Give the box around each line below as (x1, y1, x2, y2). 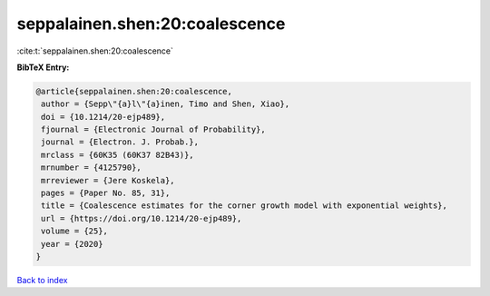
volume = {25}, (41, 226, 109, 236)
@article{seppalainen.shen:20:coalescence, (35, 86, 233, 96)
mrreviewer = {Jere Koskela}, (41, 175, 176, 185)
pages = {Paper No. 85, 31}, (41, 188, 171, 199)
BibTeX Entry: (16, 62, 70, 73)
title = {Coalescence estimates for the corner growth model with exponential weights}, (41, 201, 448, 211)
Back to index (16, 274, 68, 285)
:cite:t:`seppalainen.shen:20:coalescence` (16, 45, 174, 56)
